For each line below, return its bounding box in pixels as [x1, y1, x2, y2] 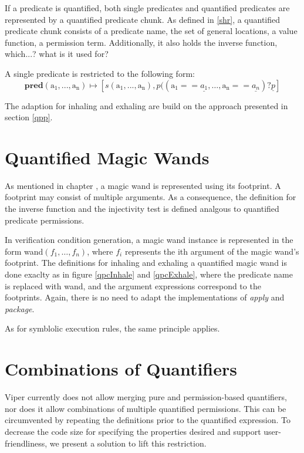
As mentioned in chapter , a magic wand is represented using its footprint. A [5, 179, 281, 191]
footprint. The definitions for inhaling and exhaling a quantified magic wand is [5, 256, 287, 269]
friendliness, [5, 437, 48, 449]
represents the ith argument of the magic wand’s [124, 245, 299, 257]
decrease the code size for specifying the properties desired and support [5, 425, 261, 437]
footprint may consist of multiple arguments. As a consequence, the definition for [5, 191, 296, 203]
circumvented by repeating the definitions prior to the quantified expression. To [5, 414, 291, 426]
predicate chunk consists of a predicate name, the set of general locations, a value [5, 25, 298, 37]
